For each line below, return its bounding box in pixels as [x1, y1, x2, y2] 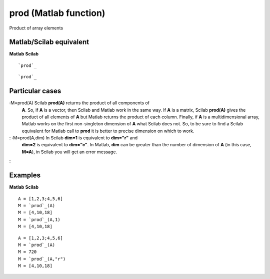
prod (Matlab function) [9, 7, 105, 18]
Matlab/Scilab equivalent [9, 38, 89, 46]
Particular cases [9, 87, 61, 95]
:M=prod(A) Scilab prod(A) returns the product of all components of [9, 100, 150, 106]
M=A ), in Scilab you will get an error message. [21, 149, 117, 155]
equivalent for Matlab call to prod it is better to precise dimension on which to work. [21, 128, 194, 134]
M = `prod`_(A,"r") [18, 256, 66, 262]
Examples [9, 171, 41, 180]
